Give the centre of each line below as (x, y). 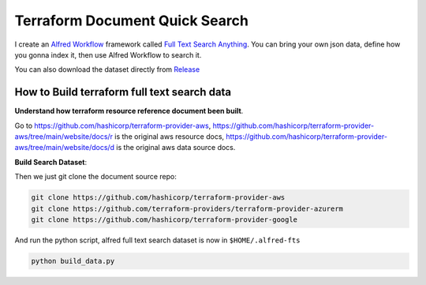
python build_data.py (73, 261)
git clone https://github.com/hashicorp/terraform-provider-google (164, 219)
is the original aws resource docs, (170, 137)
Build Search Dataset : (51, 162)
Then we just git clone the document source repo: (96, 177)
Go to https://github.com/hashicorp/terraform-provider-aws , (113, 126)
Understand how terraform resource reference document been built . (129, 111)
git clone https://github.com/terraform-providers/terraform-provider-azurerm (187, 208)
